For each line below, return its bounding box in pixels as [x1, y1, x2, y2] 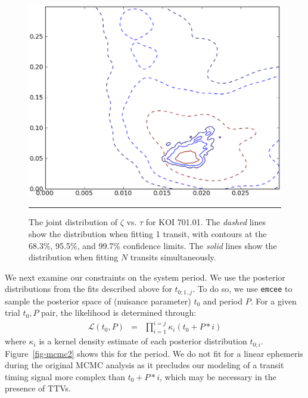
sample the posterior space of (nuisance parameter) [5, 294, 191, 307]
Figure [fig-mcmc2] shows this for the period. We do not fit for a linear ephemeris [5, 347, 303, 359]
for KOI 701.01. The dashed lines [145, 216, 266, 228]
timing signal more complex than [5, 370, 125, 383]
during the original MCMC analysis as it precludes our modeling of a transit [5, 359, 284, 371]
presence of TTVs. [5, 382, 71, 394]
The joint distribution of [29, 216, 118, 228]
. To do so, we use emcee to [192, 282, 293, 295]
